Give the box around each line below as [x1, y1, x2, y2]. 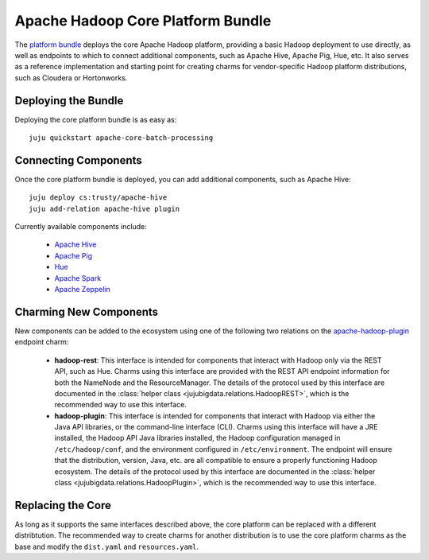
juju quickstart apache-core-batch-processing [29, 134, 214, 142]
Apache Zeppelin [54, 285, 110, 294]
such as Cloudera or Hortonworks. [14, 72, 128, 83]
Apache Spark [54, 273, 102, 282]
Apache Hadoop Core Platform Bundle [14, 12, 272, 29]
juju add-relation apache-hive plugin [29, 204, 180, 213]
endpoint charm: [14, 337, 69, 347]
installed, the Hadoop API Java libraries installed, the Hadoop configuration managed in [54, 434, 341, 443]
